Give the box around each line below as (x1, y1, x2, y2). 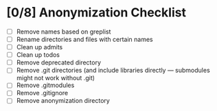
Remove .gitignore (16, 89, 69, 97)
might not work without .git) (16, 74, 95, 82)
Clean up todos (16, 51, 60, 59)
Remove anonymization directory (16, 97, 111, 105)
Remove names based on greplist (16, 27, 111, 36)
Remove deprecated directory (16, 58, 101, 66)
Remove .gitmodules (16, 81, 75, 90)
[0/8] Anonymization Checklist (6, 5, 187, 21)
